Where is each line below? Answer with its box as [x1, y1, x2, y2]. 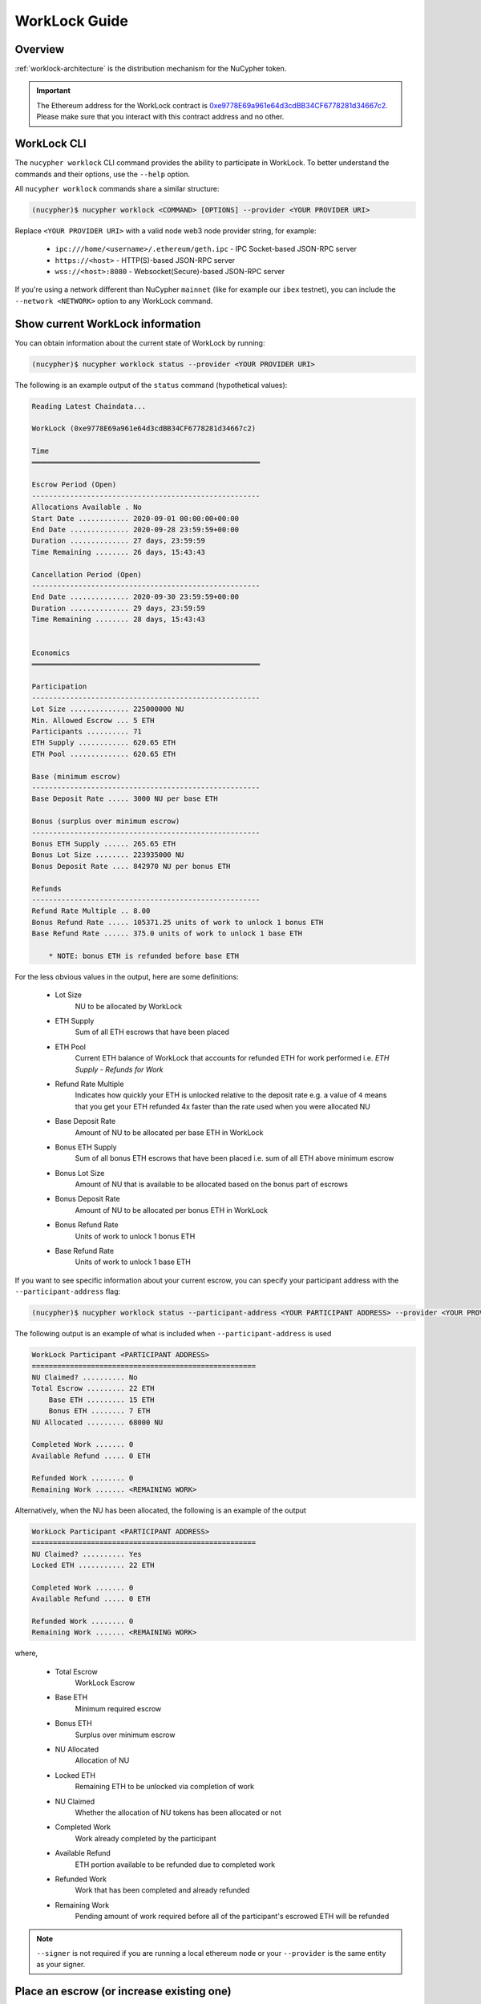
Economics [31, 648, 71, 657]
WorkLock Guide [14, 12, 128, 30]
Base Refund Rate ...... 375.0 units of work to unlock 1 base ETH [31, 929, 303, 938]
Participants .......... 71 [31, 727, 142, 737]
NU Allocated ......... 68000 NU [31, 1417, 164, 1427]
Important [36, 86, 71, 95]
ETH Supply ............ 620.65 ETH [31, 738, 176, 747]
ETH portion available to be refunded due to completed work [75, 1860, 276, 1869]
